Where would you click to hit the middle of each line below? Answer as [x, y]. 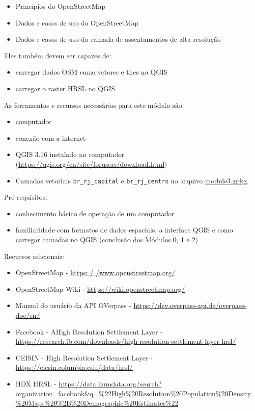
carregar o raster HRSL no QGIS [65, 88]
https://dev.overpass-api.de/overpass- [190, 305]
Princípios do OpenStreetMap [60, 6]
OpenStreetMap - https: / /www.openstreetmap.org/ [95, 272]
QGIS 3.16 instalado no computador [70, 154]
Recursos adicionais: [34, 256]
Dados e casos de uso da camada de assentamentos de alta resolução [118, 39]
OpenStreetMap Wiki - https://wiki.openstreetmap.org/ [100, 289]
